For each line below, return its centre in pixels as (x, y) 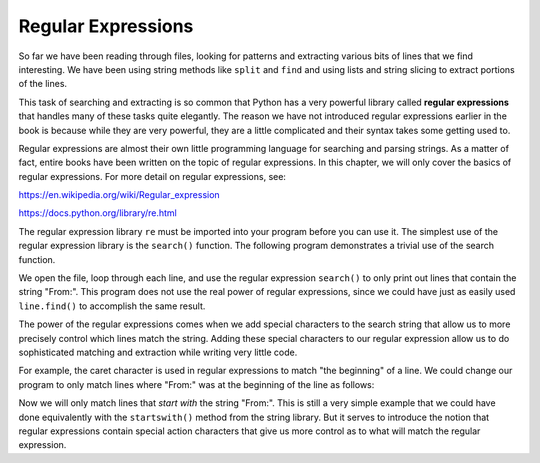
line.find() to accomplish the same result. (112, 306)
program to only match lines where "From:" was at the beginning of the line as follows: (196, 384)
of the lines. (43, 84)
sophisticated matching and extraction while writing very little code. (158, 352)
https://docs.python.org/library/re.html (97, 213)
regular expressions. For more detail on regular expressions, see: (152, 176)
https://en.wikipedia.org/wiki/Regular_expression (119, 195)
